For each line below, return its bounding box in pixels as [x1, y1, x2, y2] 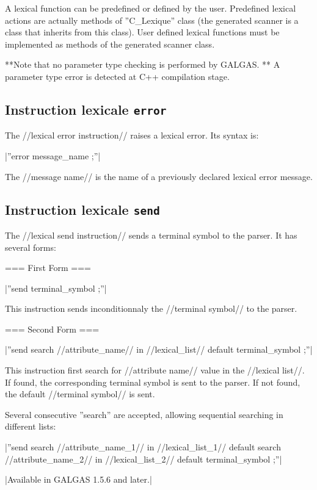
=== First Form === [5, 261, 91, 274]
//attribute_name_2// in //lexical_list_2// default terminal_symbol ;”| [5, 452, 282, 465]
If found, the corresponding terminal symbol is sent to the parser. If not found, [5, 375, 301, 388]
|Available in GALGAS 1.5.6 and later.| [5, 473, 152, 486]
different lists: [5, 420, 56, 433]
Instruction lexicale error [5, 99, 167, 118]
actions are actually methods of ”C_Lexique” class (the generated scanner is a [5, 13, 299, 26]
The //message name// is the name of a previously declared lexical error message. [5, 170, 313, 182]
